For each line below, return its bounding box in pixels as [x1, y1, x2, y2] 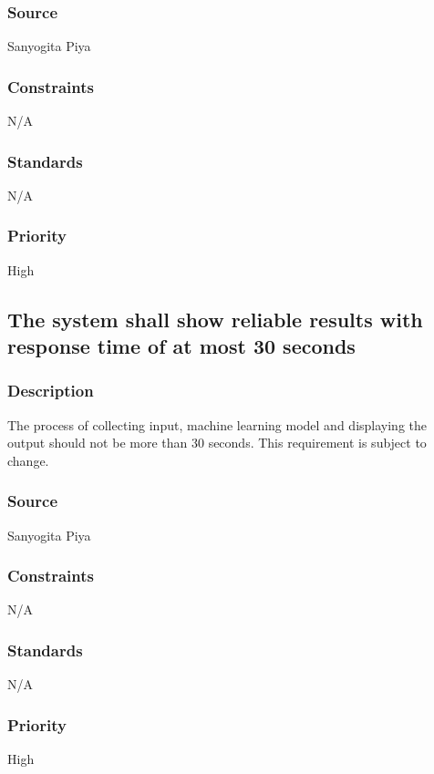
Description [7, 379, 94, 402]
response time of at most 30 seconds [7, 332, 356, 360]
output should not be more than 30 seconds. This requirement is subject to [7, 433, 427, 452]
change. [7, 450, 49, 470]
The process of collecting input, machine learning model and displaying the [7, 415, 427, 434]
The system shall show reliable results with [7, 304, 423, 333]
